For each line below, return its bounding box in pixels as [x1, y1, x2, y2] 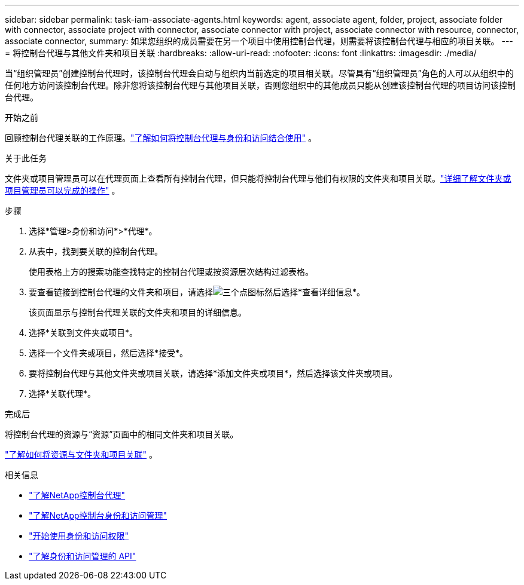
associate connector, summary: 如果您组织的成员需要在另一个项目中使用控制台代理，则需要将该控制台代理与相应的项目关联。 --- [5, 36, 513, 46]
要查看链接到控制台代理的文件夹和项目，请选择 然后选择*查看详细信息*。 [29, 287, 365, 297]
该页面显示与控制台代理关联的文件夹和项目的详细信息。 [29, 307, 246, 317]
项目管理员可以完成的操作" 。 [5, 185, 120, 195]
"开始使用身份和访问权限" [29, 531, 129, 541]
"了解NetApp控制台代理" [29, 490, 126, 500]
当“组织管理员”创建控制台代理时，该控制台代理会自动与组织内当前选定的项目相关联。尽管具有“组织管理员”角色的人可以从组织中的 [5, 68, 514, 78]
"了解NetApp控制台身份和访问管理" [29, 510, 167, 520]
